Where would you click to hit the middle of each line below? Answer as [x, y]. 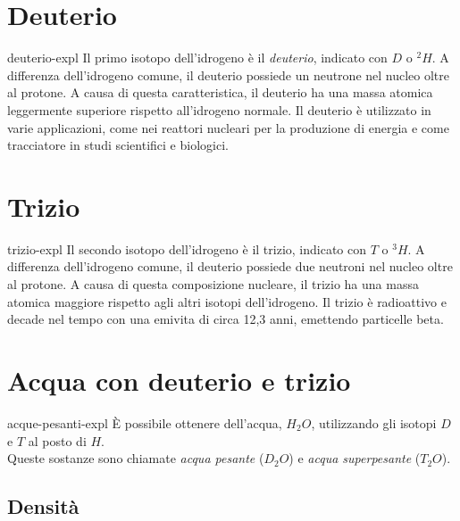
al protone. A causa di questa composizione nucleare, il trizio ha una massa [213, 284]
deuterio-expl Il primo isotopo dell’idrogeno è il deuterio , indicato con [197, 58]
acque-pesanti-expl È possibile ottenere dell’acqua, [145, 422]
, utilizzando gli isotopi [374, 422]
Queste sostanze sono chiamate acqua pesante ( [136, 458]
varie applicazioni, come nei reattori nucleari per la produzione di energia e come [228, 127]
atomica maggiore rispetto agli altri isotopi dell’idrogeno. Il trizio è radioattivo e [227, 301]
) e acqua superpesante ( [355, 458]
